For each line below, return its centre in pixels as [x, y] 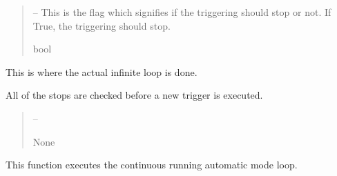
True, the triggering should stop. [102, 25]
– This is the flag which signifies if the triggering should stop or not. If [182, 12]
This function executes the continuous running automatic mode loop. [152, 165]
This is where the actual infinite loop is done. [102, 71]
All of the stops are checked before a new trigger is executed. [134, 95]
